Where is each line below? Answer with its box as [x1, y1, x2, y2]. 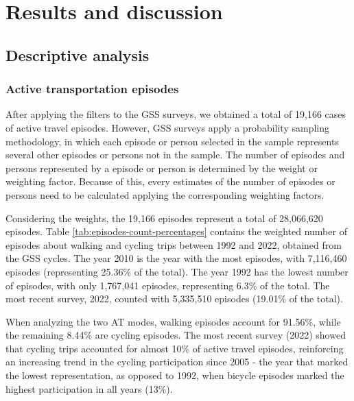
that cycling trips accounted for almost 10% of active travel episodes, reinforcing [5, 341, 344, 355]
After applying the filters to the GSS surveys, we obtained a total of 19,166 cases [5, 107, 346, 121]
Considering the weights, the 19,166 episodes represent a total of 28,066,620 [5, 210, 323, 225]
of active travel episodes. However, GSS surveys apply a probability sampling [5, 120, 329, 134]
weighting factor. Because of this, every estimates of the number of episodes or [5, 174, 335, 189]
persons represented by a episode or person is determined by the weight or [5, 160, 318, 175]
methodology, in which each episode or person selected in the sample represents [5, 134, 339, 148]
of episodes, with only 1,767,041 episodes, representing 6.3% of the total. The [5, 278, 330, 292]
